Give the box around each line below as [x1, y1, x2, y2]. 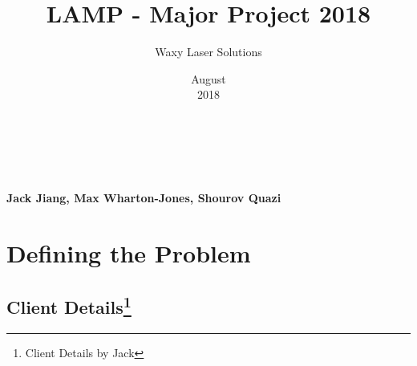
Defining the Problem [6, 236, 251, 269]
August [191, 70, 226, 87]
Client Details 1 [6, 291, 132, 319]
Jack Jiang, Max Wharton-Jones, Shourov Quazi [6, 189, 281, 206]
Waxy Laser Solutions [155, 43, 262, 60]
